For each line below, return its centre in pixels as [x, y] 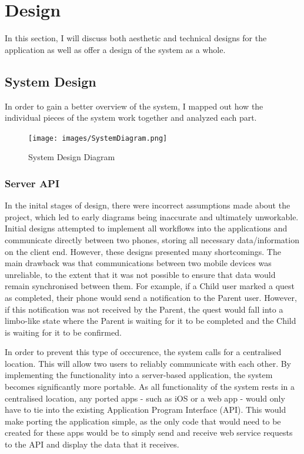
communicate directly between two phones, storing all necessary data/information [152, 239]
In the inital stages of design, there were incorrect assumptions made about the [148, 205]
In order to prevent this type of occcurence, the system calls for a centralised [143, 352]
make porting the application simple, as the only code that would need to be [143, 421]
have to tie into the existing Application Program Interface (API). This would [146, 410]
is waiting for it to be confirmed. [63, 332]
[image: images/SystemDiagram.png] [98, 138]
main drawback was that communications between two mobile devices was [138, 263]
